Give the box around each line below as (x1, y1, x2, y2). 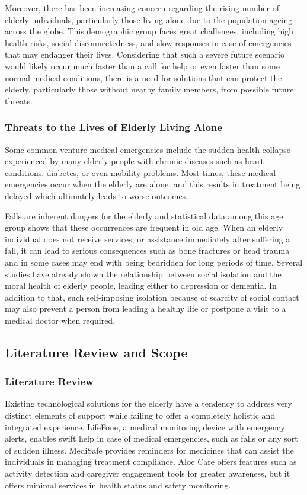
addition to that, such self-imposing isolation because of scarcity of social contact (5, 290, 299, 303)
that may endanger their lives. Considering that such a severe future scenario (5, 48, 284, 60)
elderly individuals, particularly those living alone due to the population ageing (5, 13, 293, 25)
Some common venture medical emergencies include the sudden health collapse (5, 143, 291, 155)
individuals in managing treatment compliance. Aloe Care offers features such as (5, 455, 297, 468)
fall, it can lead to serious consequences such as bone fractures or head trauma (5, 244, 290, 257)
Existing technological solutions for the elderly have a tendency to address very (5, 397, 292, 410)
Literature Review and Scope (5, 343, 188, 361)
